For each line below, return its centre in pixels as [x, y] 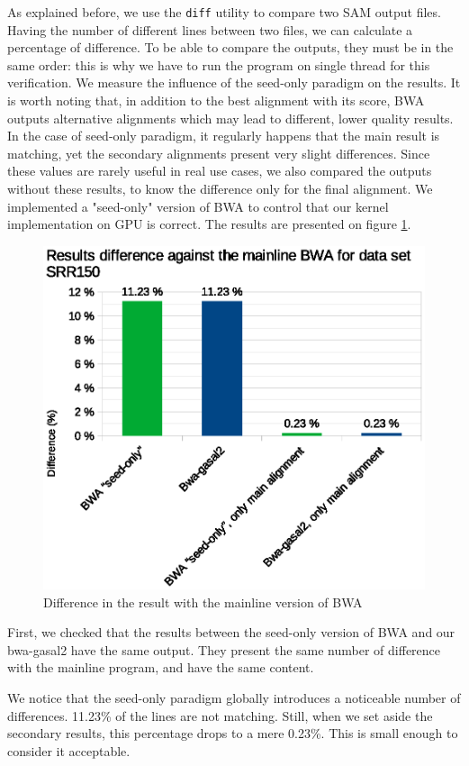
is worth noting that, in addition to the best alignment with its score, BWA [216, 100]
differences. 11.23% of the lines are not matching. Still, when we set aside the [220, 715]
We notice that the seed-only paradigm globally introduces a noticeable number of [234, 698]
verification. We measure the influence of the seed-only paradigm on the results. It [234, 82]
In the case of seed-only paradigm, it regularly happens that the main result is [224, 136]
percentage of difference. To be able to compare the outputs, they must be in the [230, 47]
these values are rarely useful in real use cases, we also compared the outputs [220, 171]
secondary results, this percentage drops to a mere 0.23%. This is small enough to [233, 733]
